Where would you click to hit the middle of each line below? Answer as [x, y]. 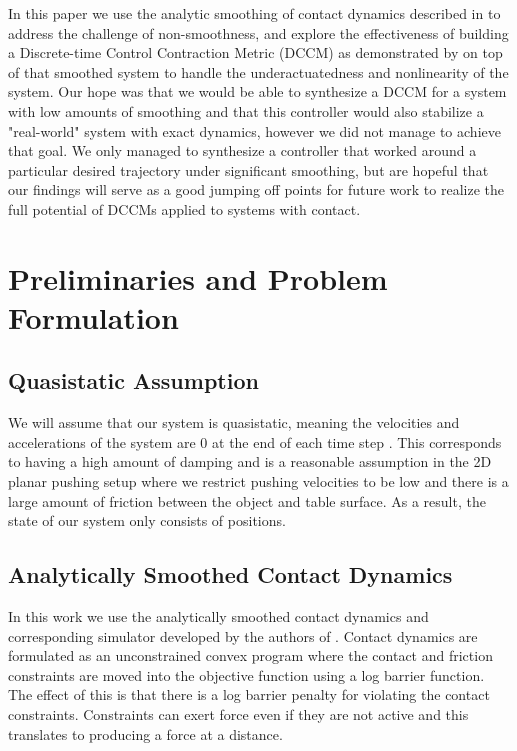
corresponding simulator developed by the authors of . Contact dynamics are [243, 635]
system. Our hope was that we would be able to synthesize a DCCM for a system [257, 91]
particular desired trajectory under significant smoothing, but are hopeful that [248, 169]
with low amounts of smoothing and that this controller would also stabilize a [246, 110]
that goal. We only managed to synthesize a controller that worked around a [242, 150]
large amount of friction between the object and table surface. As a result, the [247, 500]
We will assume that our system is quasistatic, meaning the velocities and [234, 422]
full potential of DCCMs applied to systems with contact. [184, 208]
